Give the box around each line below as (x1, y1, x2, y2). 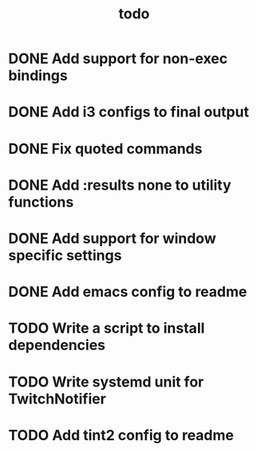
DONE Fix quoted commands (8, 140, 203, 158)
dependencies (8, 336, 106, 355)
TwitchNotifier (8, 390, 106, 407)
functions (8, 193, 74, 211)
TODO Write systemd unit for (8, 372, 204, 391)
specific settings (8, 246, 122, 264)
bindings (8, 67, 68, 85)
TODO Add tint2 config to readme (8, 426, 234, 444)
